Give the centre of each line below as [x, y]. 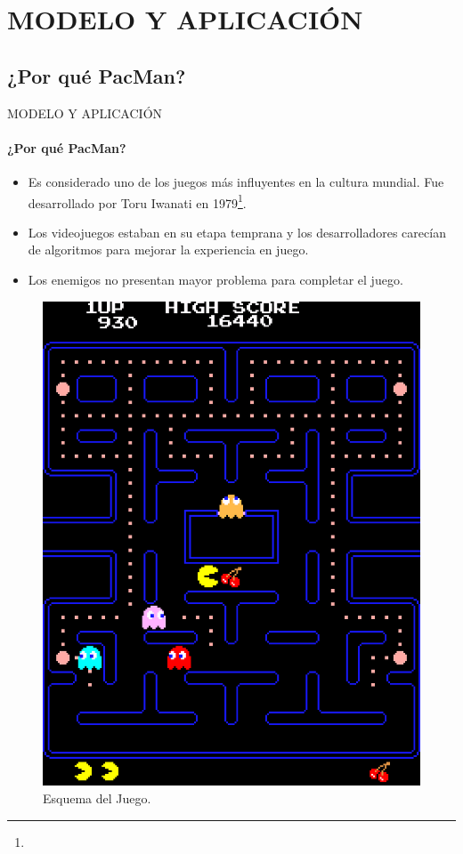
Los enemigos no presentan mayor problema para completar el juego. [215, 279]
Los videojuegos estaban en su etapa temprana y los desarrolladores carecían [237, 232]
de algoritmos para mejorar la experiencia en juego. [168, 250]
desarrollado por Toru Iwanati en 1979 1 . [137, 201]
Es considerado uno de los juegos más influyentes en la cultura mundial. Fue [236, 181]
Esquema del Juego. [97, 798]
